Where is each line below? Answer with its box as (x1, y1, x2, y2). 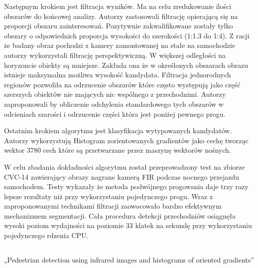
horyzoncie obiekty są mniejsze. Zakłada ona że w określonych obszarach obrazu (4, 59, 249, 70)
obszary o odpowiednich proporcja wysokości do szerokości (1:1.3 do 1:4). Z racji (4, 30, 250, 40)
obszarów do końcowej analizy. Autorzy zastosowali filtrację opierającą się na (4, 10, 238, 21)
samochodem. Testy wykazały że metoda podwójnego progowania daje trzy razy (4, 181, 249, 192)
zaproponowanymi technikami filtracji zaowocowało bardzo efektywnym (4, 201, 222, 211)
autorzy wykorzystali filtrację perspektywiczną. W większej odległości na (4, 49, 226, 60)
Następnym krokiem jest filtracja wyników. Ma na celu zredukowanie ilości (4, 1, 232, 11)
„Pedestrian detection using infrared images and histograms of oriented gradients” (4, 255, 255, 265)
